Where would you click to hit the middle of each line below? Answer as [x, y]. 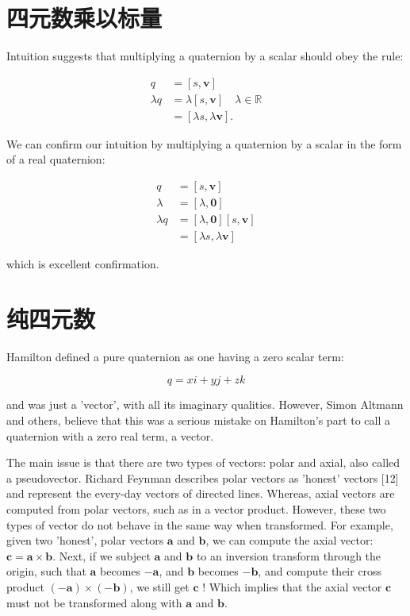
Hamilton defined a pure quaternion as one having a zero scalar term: [175, 356]
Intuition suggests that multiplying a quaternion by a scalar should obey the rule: [205, 56]
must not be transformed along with [94, 602]
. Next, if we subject [102, 555]
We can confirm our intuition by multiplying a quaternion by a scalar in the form [204, 143]
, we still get [159, 586]
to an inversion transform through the [289, 555]
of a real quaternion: [56, 159]
